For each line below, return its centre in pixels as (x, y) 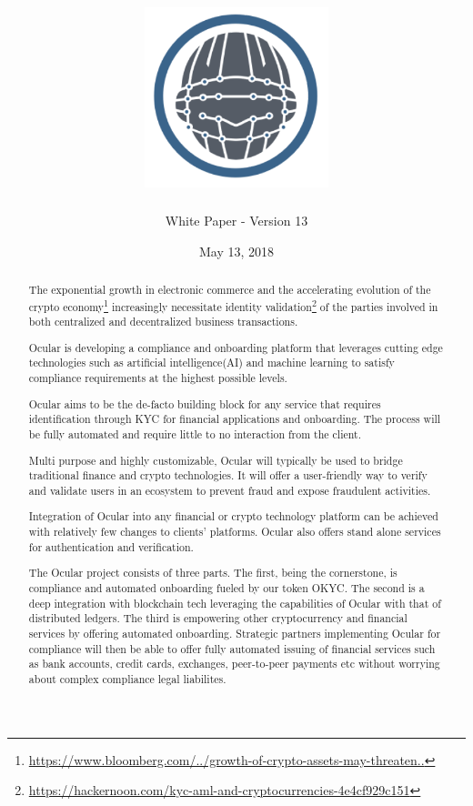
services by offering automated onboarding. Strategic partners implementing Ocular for (235, 633)
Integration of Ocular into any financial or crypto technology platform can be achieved (233, 516)
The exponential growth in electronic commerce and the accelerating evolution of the (230, 289)
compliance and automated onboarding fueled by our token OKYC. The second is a (226, 587)
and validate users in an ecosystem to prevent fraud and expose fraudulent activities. (230, 490)
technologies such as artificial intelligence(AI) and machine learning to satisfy (211, 363)
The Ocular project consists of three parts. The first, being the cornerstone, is (213, 573)
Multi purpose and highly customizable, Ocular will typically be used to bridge (216, 460)
